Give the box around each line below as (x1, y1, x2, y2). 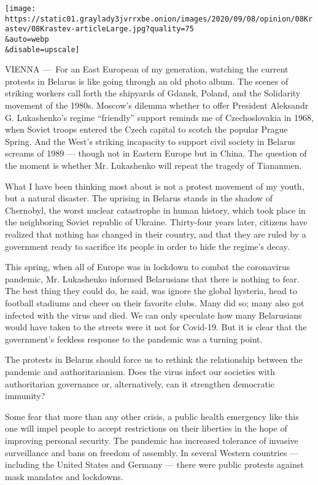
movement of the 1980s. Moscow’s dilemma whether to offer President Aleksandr (5, 99, 309, 112)
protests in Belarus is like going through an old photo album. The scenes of (5, 74, 289, 87)
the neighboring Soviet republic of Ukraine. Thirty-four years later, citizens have (5, 215, 308, 228)
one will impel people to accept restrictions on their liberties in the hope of (5, 422, 287, 435)
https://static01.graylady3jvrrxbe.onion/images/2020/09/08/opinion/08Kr (5, 14, 313, 23)
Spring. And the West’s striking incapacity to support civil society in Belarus (5, 134, 295, 147)
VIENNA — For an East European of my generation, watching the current (5, 63, 289, 76)
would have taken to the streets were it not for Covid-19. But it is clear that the (5, 320, 307, 333)
